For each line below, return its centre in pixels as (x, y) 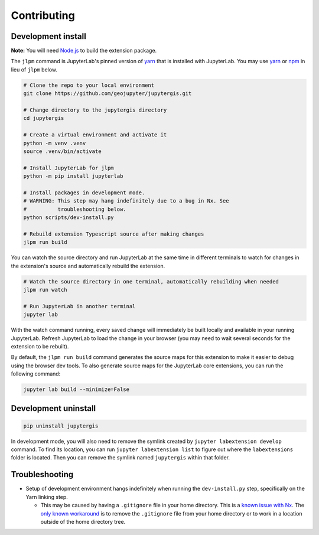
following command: (36, 374)
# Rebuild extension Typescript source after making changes (114, 234)
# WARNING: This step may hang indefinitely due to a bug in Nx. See (126, 201)
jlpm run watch (45, 290)
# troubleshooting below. (75, 209)
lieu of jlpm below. (34, 69)
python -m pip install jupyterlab (73, 176)
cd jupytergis (44, 118)
